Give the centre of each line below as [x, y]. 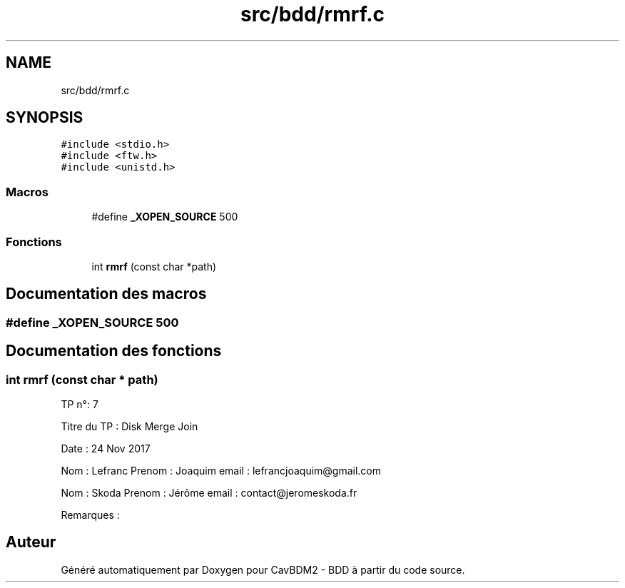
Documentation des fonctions [114, 351]
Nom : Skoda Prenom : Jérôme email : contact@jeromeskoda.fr [209, 493]
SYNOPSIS [45, 118]
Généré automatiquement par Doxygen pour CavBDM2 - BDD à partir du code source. [263, 569]
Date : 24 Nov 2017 [106, 448]
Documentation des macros [106, 294]
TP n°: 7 [80, 404]
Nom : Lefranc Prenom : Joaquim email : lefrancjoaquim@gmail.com [221, 471]
